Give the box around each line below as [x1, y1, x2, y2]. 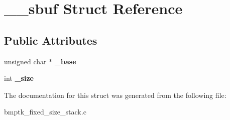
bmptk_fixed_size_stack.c [4, 106, 86, 117]
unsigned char [4, 56, 47, 66]
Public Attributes [4, 32, 97, 48]
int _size [4, 73, 34, 83]
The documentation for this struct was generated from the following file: [4, 89, 226, 100]
